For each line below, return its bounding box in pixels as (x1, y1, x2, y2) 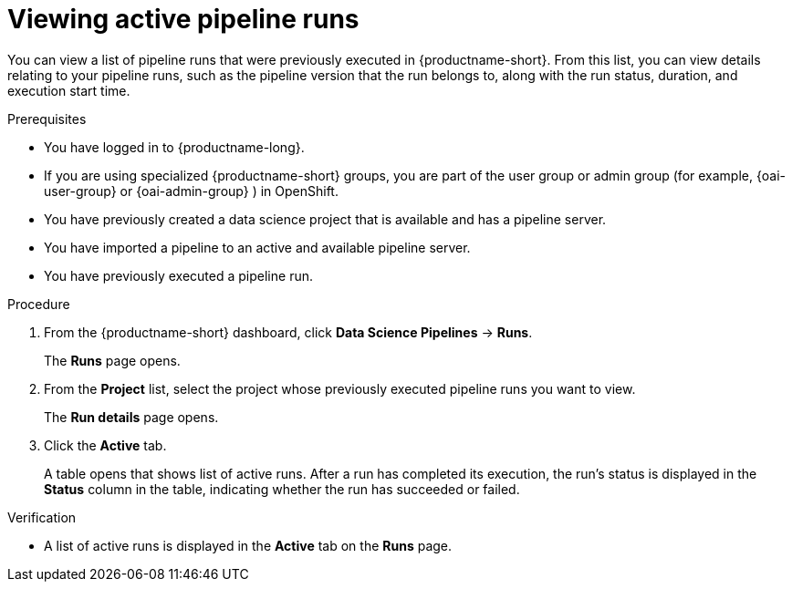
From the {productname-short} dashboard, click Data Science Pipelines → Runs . (44, 324, 533, 340)
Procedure (7, 295, 70, 312)
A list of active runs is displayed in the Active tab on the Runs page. (44, 537, 453, 553)
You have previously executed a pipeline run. (44, 267, 313, 284)
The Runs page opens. (44, 352, 181, 368)
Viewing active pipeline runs (7, 4, 360, 35)
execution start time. (7, 82, 130, 98)
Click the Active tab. (44, 437, 167, 453)
